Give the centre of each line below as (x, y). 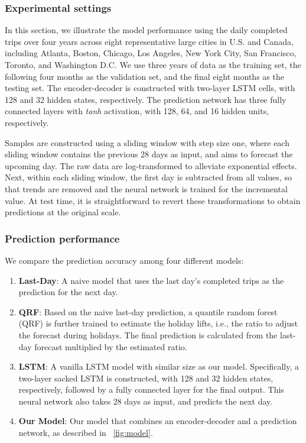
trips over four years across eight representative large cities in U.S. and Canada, (149, 41)
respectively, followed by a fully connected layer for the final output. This (151, 389)
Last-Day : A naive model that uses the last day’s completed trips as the (151, 280)
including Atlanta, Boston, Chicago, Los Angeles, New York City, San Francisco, (151, 53)
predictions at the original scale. (63, 212)
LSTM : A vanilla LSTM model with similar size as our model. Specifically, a (159, 366)
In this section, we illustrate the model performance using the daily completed (146, 30)
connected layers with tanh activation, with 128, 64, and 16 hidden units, (137, 111)
